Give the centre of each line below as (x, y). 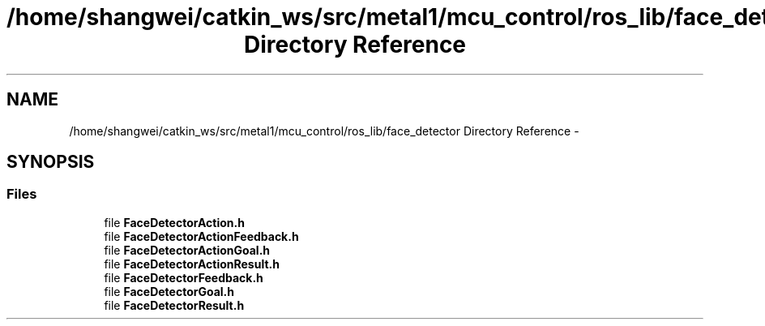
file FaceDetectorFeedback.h (184, 277)
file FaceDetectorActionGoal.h (187, 250)
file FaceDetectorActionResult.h (192, 264)
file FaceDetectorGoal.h (169, 291)
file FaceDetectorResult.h (174, 305)
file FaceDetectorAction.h (174, 222)
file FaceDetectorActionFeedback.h (201, 236)
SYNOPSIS (51, 162)
